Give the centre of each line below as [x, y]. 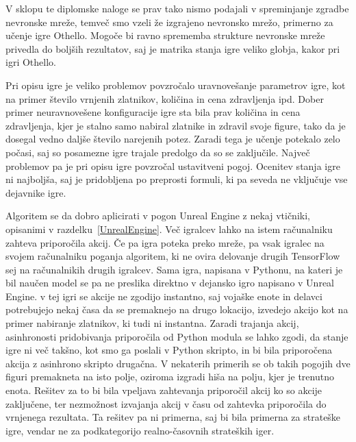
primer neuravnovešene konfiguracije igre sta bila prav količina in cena [153, 112]
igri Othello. [31, 62]
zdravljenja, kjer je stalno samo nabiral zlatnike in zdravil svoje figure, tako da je [176, 125]
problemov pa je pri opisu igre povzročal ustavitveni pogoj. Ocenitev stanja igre [173, 165]
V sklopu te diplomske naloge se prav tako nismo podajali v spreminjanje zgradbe [177, 8]
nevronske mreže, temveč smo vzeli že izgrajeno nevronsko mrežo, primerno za [169, 22]
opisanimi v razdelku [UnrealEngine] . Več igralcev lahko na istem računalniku [169, 229]
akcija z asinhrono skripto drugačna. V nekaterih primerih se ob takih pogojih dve [178, 363]
